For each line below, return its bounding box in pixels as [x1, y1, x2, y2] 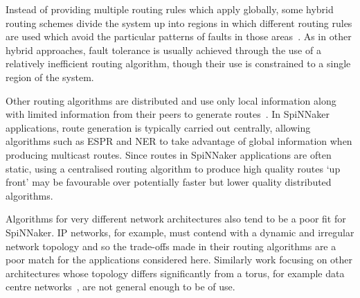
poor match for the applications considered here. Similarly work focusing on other [6, 252, 353, 267]
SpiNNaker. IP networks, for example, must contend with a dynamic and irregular [6, 225, 354, 239]
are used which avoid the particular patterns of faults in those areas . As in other [6, 29, 352, 44]
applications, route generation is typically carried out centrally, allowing [6, 120, 311, 134]
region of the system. [6, 69, 94, 84]
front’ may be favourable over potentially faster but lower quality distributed [6, 175, 332, 189]
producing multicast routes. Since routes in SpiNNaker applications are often [6, 147, 332, 161]
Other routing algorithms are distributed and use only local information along [6, 93, 336, 107]
